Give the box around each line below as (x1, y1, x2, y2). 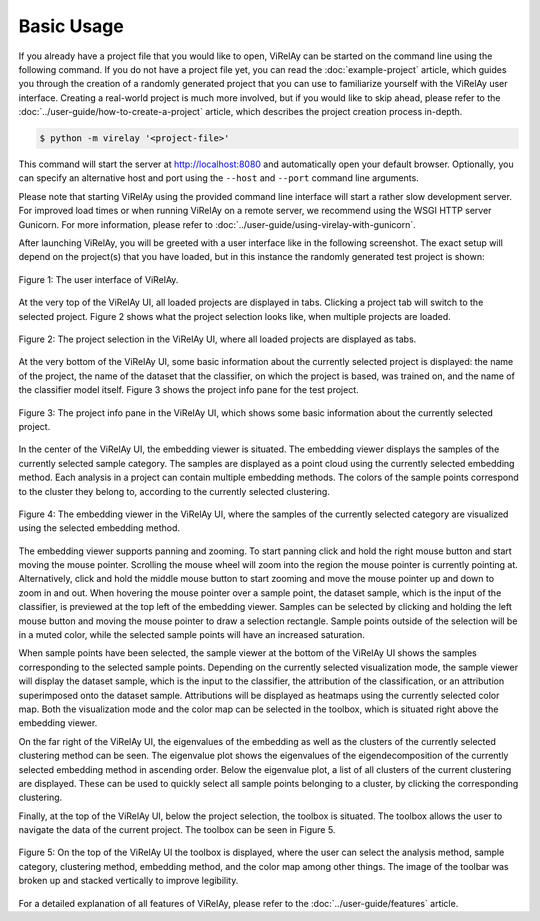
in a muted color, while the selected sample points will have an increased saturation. (18, 629, 365, 641)
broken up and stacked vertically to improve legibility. (18, 875, 239, 887)
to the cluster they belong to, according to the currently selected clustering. (18, 485, 330, 497)
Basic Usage (18, 15, 124, 37)
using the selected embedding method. (18, 522, 180, 534)
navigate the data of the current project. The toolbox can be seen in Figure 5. (18, 824, 336, 836)
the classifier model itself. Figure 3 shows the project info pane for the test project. (18, 384, 359, 396)
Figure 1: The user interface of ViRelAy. (18, 273, 179, 285)
